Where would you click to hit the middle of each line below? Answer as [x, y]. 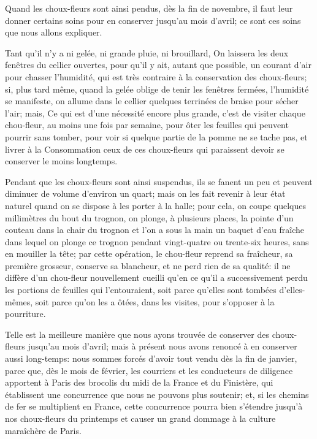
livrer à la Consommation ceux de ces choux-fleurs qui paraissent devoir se [145, 149]
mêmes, [19, 301]
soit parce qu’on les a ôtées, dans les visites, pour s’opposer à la [155, 301]
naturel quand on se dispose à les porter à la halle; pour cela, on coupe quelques [155, 205]
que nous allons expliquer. [54, 32]
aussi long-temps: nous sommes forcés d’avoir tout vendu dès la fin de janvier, [151, 358]
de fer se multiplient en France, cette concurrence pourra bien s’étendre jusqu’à [154, 406]
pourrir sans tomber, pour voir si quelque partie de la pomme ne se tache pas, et [156, 136]
